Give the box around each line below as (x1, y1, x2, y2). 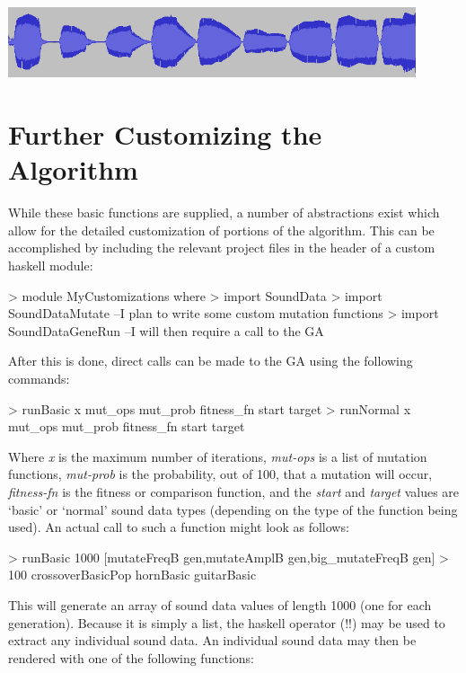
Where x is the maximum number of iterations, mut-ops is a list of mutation (8, 447, 427, 465)
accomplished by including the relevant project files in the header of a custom (8, 238, 435, 257)
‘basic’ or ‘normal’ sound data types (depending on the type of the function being (8, 500, 458, 518)
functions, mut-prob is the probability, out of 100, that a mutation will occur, (8, 465, 433, 483)
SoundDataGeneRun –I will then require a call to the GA (8, 321, 324, 340)
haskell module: (8, 256, 93, 275)
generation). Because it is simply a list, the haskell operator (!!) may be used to (8, 613, 445, 632)
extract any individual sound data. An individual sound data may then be (8, 631, 417, 650)
